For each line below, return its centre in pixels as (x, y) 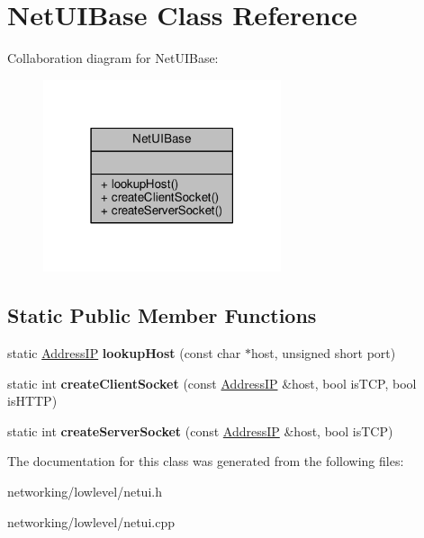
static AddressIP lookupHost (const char (124, 353)
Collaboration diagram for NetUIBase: (113, 58)
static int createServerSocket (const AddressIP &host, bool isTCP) (200, 430)
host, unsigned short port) (324, 353)
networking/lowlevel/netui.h (85, 491)
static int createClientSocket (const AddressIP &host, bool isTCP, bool (212, 383)
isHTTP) (32, 401)
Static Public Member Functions (162, 315)
